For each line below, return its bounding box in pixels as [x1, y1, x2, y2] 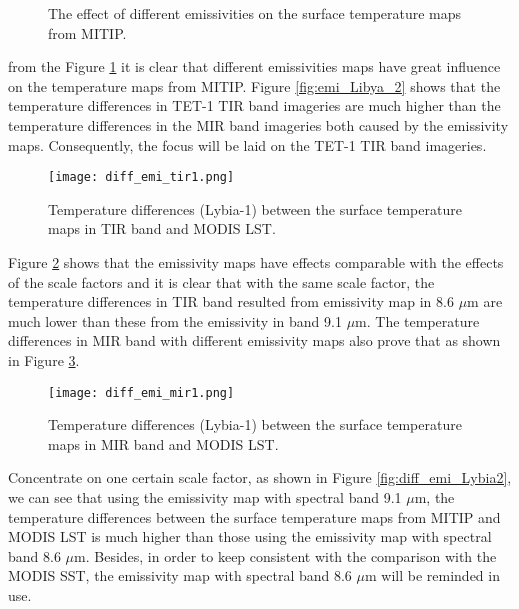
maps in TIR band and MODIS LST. [48, 218, 276, 239]
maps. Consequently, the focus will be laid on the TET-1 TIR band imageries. [8, 134, 487, 155]
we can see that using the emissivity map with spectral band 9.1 [8, 487, 402, 507]
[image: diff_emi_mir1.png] [48, 385, 235, 400]
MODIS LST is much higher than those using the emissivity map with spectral [8, 526, 492, 547]
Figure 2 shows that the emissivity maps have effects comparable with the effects [8, 252, 504, 272]
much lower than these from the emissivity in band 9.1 [8, 310, 342, 331]
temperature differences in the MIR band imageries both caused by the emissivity [8, 114, 509, 135]
